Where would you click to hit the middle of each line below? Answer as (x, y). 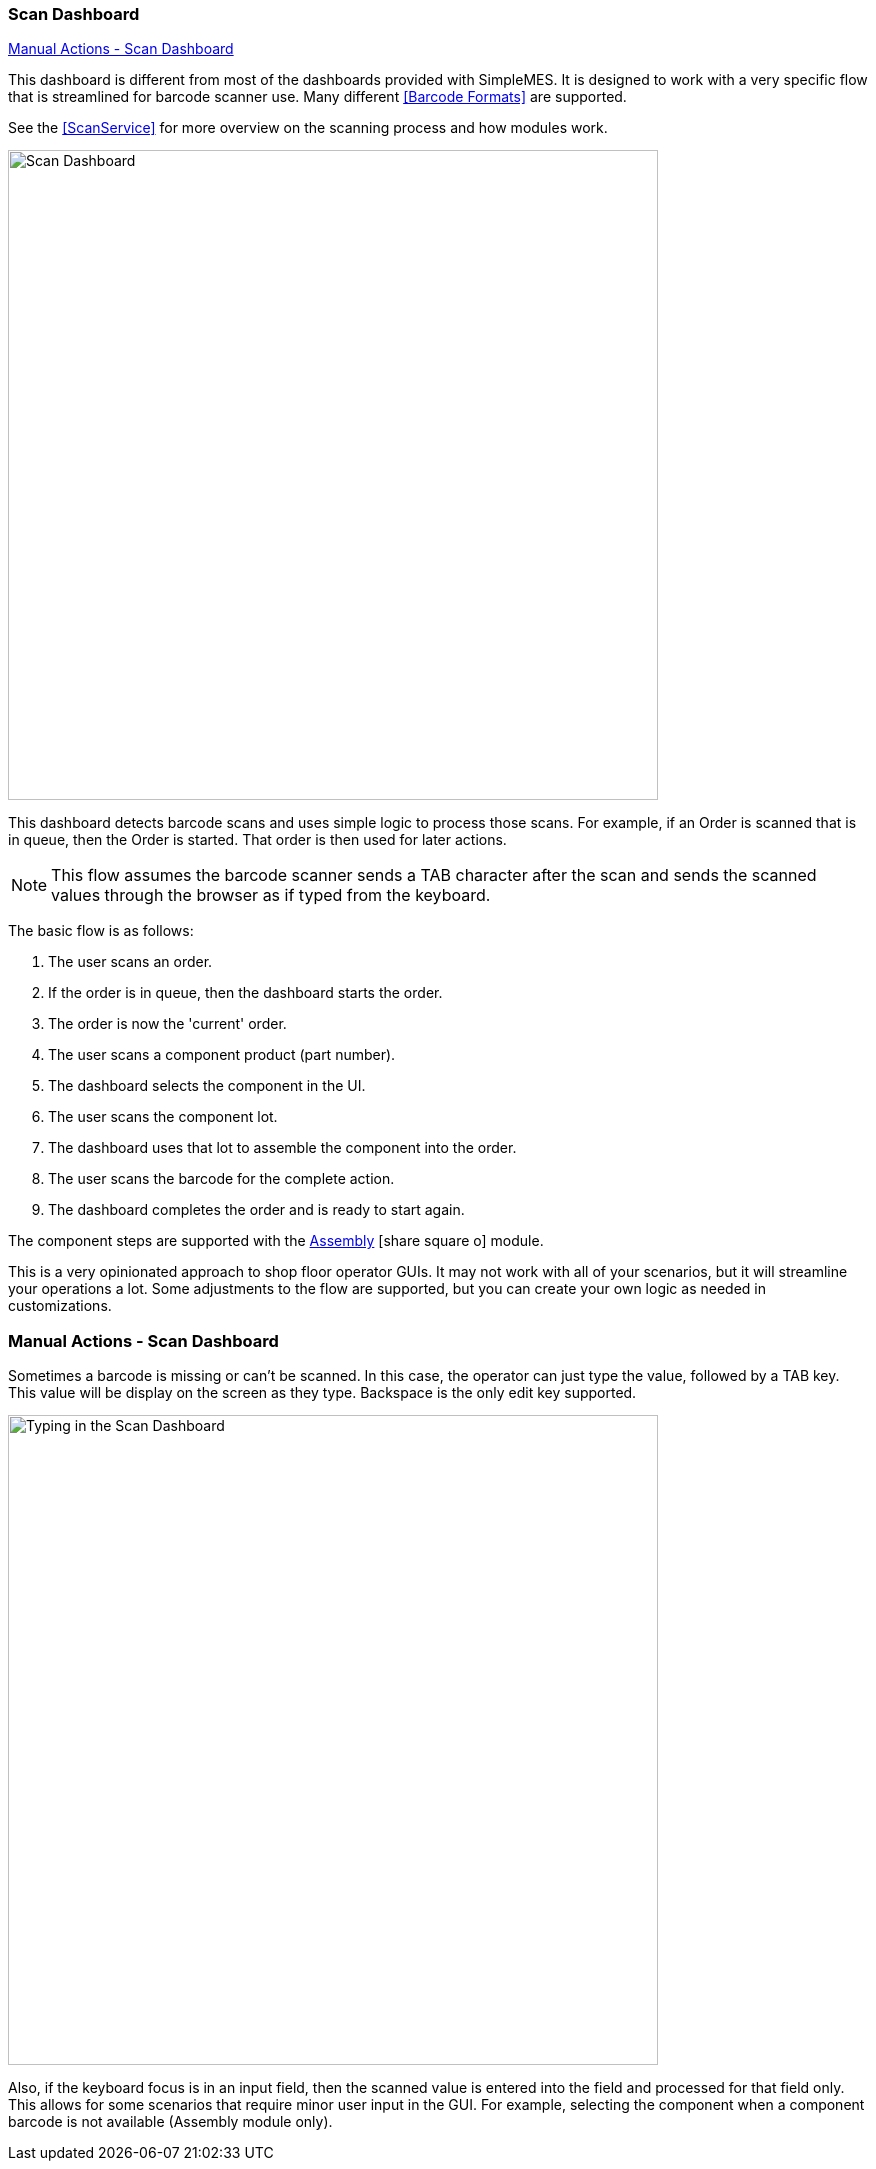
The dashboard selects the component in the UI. (207, 1086)
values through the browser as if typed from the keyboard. (271, 895)
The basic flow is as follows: (101, 931)
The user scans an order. (130, 962)
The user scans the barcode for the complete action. (221, 1179)
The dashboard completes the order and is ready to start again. (256, 1210)
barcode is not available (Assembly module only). (170, 2122)
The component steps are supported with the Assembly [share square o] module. (276, 1241)
